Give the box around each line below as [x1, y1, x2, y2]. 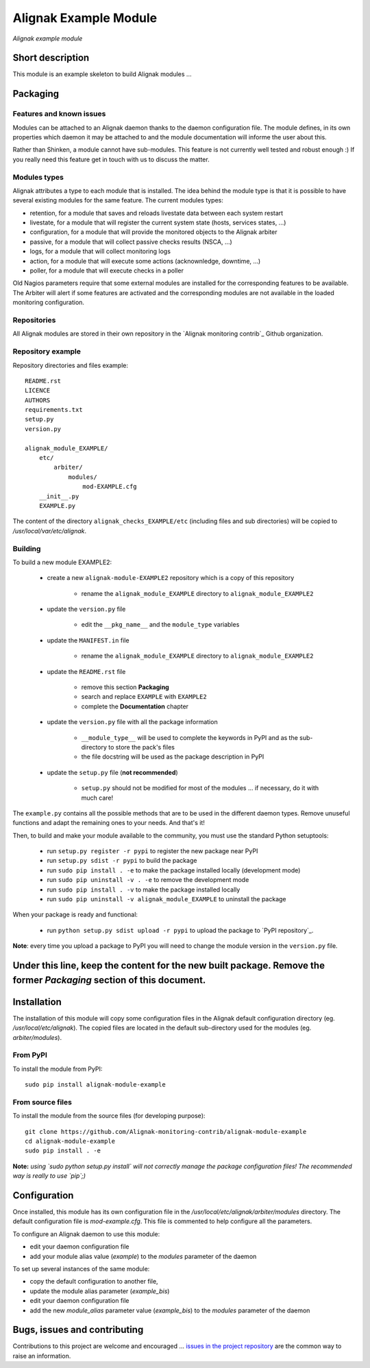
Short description [12, 52, 90, 64]
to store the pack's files [108, 743, 175, 751]
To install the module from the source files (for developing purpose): [12, 1112, 206, 1120]
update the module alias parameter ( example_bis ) [29, 1287, 170, 1295]
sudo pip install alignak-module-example [25, 1081, 166, 1089]
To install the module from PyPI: [12, 1065, 103, 1073]
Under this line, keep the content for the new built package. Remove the [12, 960, 325, 971]
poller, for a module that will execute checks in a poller [29, 266, 184, 275]
